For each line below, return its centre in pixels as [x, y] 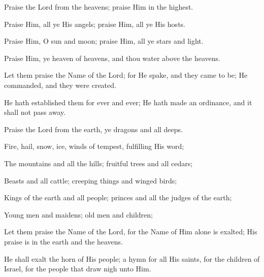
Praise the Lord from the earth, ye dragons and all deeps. [93, 129]
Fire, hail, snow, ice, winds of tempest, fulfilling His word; [94, 146]
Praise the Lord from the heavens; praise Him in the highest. [99, 7]
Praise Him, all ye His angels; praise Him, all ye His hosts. [95, 24]
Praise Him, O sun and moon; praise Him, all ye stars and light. [104, 41]
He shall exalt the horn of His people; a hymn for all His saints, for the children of [132, 258]
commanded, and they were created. [60, 85]
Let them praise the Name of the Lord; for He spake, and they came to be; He [126, 75]
